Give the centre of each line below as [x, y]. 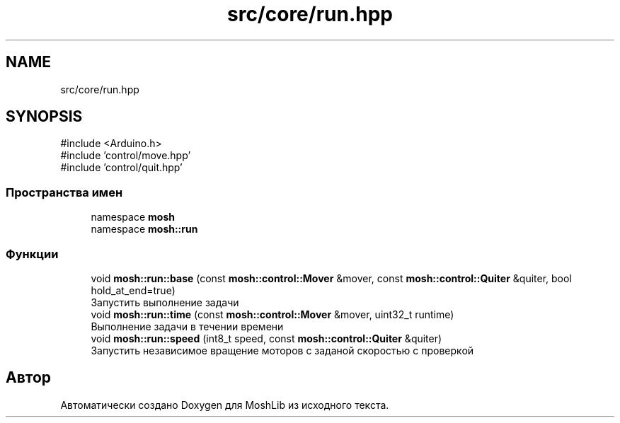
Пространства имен [64, 192]
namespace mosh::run [144, 229]
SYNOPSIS [44, 117]
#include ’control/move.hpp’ [126, 156]
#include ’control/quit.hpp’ [121, 168]
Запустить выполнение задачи [165, 302]
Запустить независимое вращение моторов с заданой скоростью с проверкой [282, 350]
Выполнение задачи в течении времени [187, 326]
